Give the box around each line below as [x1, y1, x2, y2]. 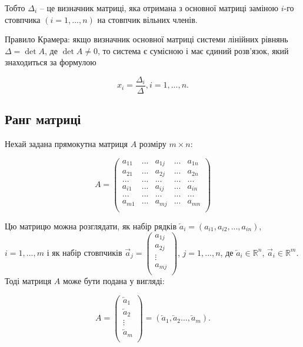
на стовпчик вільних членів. [97, 13, 198, 25]
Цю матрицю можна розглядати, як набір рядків [5, 219, 177, 232]
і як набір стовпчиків [46, 246, 122, 258]
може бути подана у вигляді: [62, 275, 165, 287]
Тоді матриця [5, 275, 52, 287]
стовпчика [5, 13, 41, 25]
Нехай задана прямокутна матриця [5, 138, 128, 150]
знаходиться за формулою [5, 56, 96, 68]
